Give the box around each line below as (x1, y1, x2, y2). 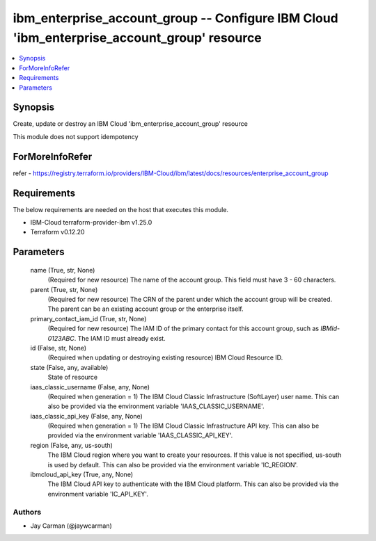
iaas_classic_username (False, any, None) (30, 382, 150, 391)
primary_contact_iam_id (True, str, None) (30, 314, 147, 323)
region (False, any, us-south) (30, 441, 113, 449)
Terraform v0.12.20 (30, 228, 85, 236)
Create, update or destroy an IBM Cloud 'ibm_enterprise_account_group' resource (13, 120, 249, 128)
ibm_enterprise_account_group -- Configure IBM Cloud (13, 10, 338, 26)
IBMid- (320, 324, 340, 333)
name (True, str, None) (30, 266, 95, 274)
